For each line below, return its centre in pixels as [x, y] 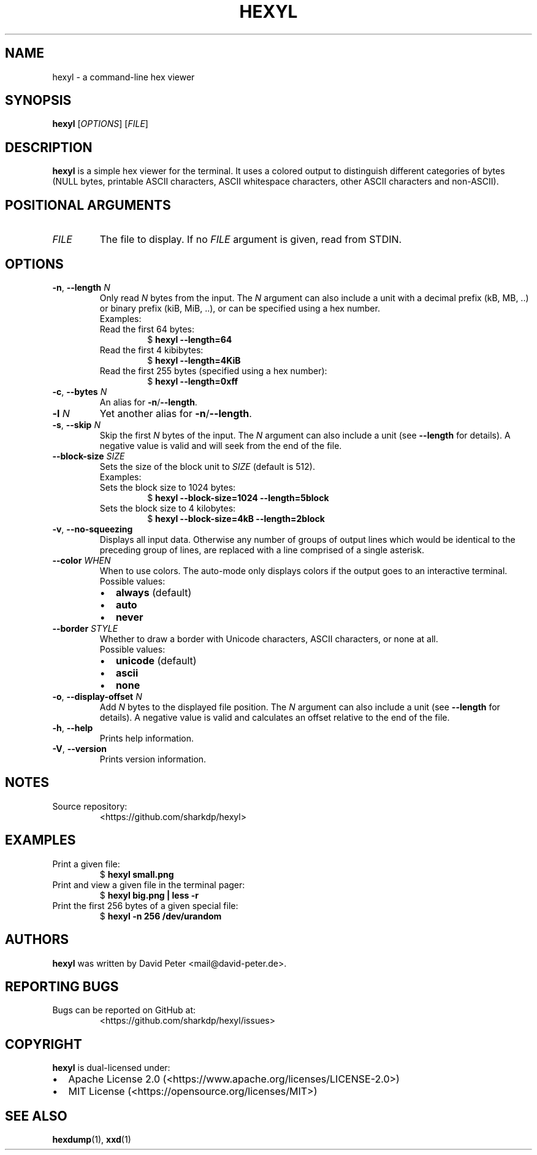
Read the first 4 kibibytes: [151, 350]
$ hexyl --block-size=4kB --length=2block [236, 518]
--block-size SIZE [89, 456]
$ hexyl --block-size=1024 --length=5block [238, 497]
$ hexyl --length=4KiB [194, 360]
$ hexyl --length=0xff [193, 381]
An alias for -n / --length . [148, 402]
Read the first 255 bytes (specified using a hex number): [213, 370]
